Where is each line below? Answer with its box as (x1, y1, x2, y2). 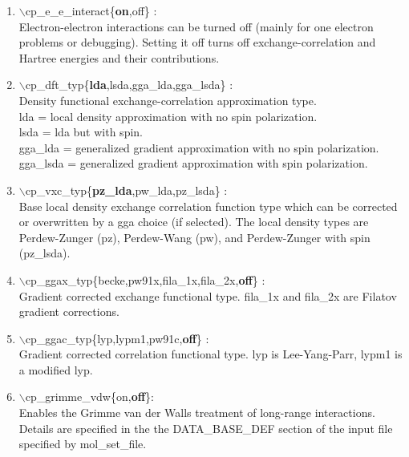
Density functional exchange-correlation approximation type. (18, 91, 317, 108)
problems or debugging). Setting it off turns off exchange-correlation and (18, 34, 376, 51)
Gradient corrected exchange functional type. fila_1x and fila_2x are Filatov (18, 287, 397, 304)
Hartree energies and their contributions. (18, 49, 220, 66)
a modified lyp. (18, 361, 93, 378)
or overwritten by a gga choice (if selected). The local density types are (18, 213, 369, 230)
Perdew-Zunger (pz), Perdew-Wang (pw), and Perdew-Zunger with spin (18, 228, 371, 245)
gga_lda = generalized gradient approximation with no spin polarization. (18, 139, 379, 156)
